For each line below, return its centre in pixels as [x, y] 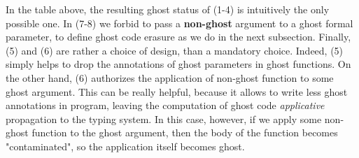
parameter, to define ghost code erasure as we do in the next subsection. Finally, [178, 37]
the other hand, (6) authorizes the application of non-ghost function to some [170, 77]
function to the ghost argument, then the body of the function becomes [185, 132]
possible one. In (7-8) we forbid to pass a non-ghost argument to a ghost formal [179, 23]
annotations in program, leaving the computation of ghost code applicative [165, 105]
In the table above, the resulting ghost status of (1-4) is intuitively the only [168, 9]
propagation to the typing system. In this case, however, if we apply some [164, 118]
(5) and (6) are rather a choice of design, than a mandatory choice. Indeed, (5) [175, 50]
